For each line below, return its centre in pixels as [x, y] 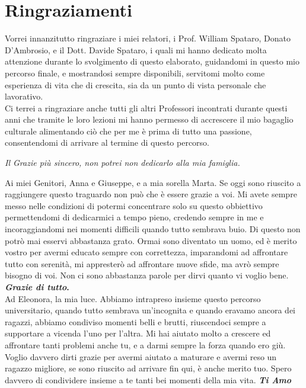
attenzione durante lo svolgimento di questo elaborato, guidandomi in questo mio [152, 61]
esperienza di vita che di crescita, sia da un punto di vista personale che [136, 84]
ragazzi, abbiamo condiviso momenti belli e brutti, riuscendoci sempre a [136, 321]
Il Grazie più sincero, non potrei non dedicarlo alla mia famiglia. [122, 163]
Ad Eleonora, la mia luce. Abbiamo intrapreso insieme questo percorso [133, 298]
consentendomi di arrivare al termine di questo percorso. [107, 142]
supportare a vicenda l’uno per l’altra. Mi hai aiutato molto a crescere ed [138, 333]
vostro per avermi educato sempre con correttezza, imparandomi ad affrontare [146, 252]
